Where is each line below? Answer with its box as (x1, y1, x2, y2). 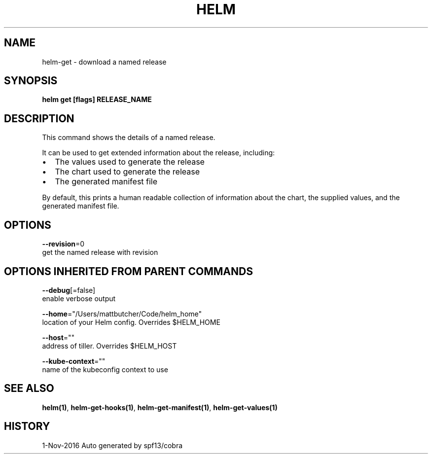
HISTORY (4, 420, 50, 433)
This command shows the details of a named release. (42, 133, 216, 142)
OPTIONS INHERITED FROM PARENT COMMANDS (4, 265, 253, 278)
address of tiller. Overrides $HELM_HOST (42, 341, 177, 350)
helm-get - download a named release (42, 57, 167, 66)
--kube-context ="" (42, 356, 106, 365)
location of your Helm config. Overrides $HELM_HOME (42, 317, 220, 326)
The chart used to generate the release (55, 167, 200, 177)
